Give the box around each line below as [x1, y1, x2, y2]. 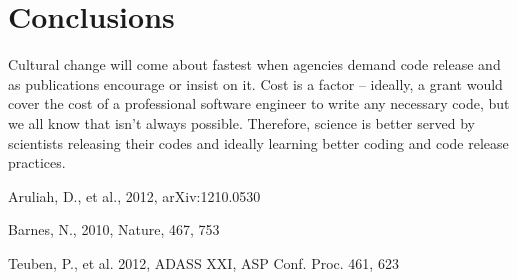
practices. [8, 152, 66, 173]
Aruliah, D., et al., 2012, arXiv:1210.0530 [8, 185, 261, 206]
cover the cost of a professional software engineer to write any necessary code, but [8, 93, 510, 114]
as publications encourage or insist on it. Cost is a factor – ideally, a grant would [8, 73, 503, 94]
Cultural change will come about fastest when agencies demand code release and [8, 54, 501, 75]
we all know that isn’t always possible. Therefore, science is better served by [8, 112, 475, 133]
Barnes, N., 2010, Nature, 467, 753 [8, 219, 220, 240]
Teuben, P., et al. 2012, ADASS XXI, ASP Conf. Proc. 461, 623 [8, 252, 399, 273]
